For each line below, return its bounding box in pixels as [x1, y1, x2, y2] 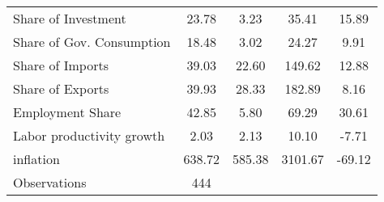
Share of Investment [13, 9, 126, 27]
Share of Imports [13, 56, 109, 74]
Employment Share [13, 103, 122, 121]
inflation [13, 149, 60, 168]
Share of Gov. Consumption [13, 32, 171, 51]
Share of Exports [13, 79, 109, 98]
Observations [13, 173, 87, 191]
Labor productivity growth [13, 126, 165, 145]
